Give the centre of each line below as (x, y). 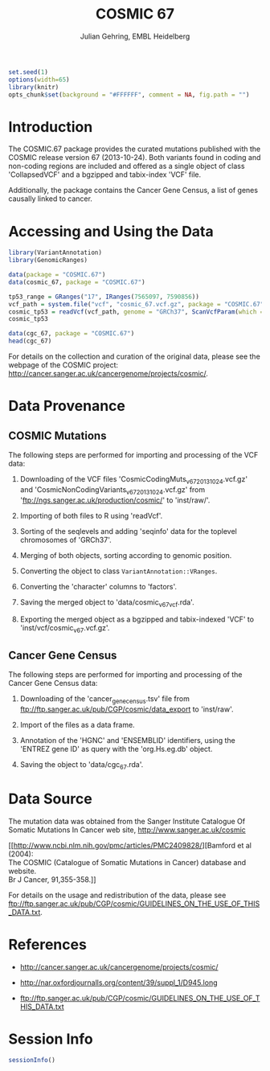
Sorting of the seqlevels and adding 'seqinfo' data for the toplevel (128, 531)
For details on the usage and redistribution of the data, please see (117, 895)
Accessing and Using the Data (111, 231)
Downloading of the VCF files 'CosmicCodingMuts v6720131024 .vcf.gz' (133, 480)
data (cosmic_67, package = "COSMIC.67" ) (77, 282)
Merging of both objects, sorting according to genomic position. (126, 555)
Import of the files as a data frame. (77, 724)
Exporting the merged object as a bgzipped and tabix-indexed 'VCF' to (137, 619)
